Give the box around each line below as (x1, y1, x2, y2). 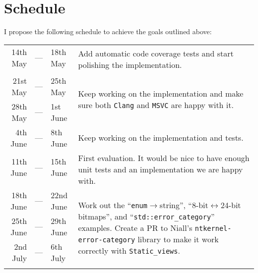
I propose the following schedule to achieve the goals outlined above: (4, 26, 212, 37)
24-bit (220, 199, 241, 211)
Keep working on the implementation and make (78, 87, 244, 99)
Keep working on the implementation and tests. (78, 132, 244, 144)
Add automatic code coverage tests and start (78, 47, 234, 59)
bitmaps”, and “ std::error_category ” (78, 211, 215, 222)
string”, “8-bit (159, 199, 208, 211)
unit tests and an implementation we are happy (78, 163, 243, 175)
